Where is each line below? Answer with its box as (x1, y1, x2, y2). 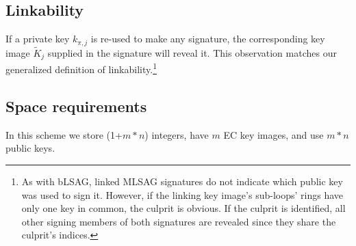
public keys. (5, 141, 55, 155)
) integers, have (144, 127, 209, 141)
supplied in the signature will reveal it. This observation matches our (47, 45, 337, 59)
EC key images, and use (223, 127, 324, 141)
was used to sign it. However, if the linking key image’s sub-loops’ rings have (21, 187, 343, 202)
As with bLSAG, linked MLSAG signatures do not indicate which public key (21, 174, 343, 188)
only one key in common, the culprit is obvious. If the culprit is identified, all (21, 201, 346, 215)
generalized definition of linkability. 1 (5, 60, 157, 76)
